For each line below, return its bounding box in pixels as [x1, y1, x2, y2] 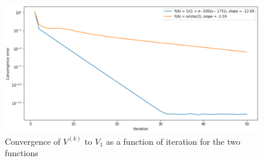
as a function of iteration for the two [106, 135, 241, 147]
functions [5, 147, 38, 159]
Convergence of [5, 135, 61, 147]
